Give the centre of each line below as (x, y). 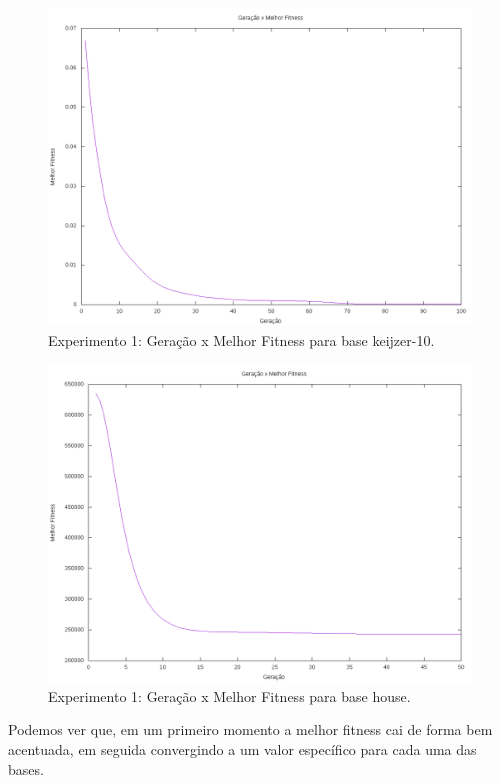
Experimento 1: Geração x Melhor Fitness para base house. (229, 695)
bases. (26, 768)
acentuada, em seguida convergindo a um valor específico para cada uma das (242, 748)
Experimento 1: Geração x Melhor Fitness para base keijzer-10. (241, 339)
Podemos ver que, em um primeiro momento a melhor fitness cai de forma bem (250, 729)
